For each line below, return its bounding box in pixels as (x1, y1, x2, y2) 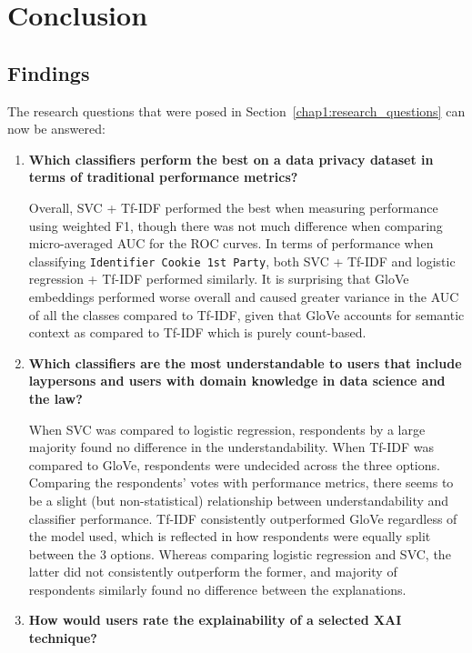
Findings (7, 58, 90, 86)
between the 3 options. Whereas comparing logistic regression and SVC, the (28, 544, 451, 563)
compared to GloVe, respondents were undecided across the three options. (28, 455, 440, 474)
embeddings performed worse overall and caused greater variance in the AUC (28, 286, 459, 306)
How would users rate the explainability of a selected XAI (28, 610, 402, 629)
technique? (28, 628, 97, 648)
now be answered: (7, 119, 105, 138)
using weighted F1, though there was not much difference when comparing (28, 216, 443, 235)
